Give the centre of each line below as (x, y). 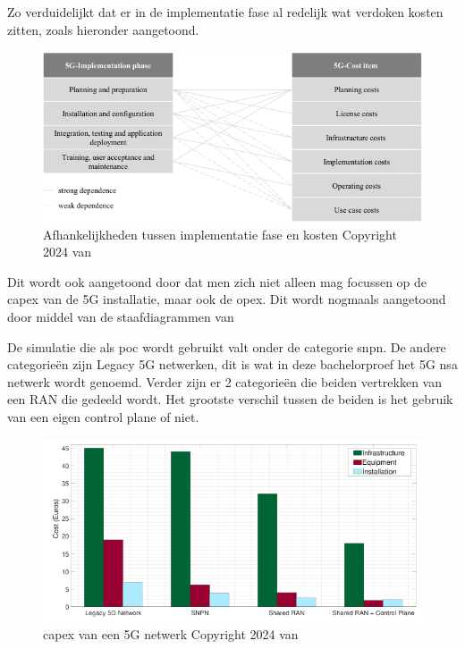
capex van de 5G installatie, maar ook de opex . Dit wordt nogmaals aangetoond (227, 299)
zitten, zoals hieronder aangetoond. (103, 29)
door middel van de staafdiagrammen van (121, 317)
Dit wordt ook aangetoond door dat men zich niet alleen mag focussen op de (217, 281)
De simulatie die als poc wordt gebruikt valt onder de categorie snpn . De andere (227, 346)
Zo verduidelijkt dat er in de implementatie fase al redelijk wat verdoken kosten (225, 12)
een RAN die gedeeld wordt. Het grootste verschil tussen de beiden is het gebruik (230, 399)
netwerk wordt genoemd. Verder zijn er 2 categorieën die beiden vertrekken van (225, 381)
